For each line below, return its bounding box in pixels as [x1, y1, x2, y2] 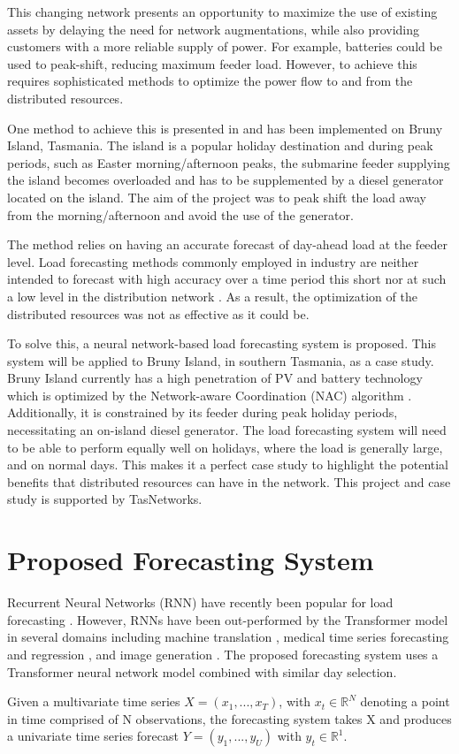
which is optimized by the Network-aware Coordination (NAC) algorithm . [7, 385, 412, 404]
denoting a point [360, 692, 450, 711]
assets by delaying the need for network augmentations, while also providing [7, 19, 420, 38]
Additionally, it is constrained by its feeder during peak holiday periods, [7, 403, 398, 422]
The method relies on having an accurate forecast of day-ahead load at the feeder [7, 235, 448, 254]
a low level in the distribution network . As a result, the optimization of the [7, 286, 417, 305]
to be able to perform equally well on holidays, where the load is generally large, [7, 438, 443, 456]
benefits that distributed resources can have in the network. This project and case [7, 472, 451, 491]
